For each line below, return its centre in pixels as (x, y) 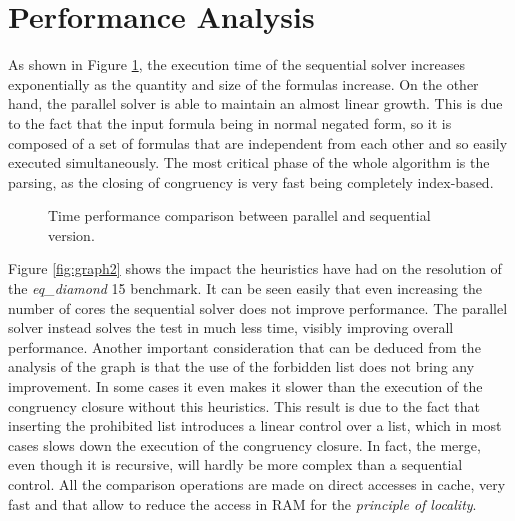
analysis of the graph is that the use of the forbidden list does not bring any (241, 366)
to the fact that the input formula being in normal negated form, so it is (230, 122)
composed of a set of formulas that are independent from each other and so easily (258, 142)
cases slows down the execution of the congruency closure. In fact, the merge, (244, 444)
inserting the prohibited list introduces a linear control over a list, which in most (255, 425)
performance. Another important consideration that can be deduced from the (244, 346)
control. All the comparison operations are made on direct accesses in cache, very (257, 484)
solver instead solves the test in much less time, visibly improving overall (231, 327)
